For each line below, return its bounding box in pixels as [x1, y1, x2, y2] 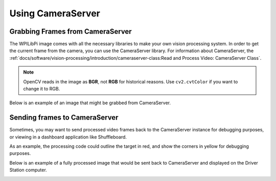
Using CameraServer [9, 8, 101, 19]
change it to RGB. [23, 86, 60, 92]
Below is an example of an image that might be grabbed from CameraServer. [9, 100, 171, 106]
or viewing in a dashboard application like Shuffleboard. [9, 133, 127, 140]
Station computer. [9, 167, 47, 173]
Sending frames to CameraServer [9, 113, 119, 122]
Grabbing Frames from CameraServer [9, 27, 132, 36]
